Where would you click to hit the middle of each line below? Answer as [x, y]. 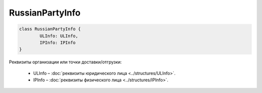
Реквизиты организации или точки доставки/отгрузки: [65, 62]
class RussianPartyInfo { [50, 29]
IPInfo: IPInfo [58, 42]
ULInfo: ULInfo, [59, 36]
